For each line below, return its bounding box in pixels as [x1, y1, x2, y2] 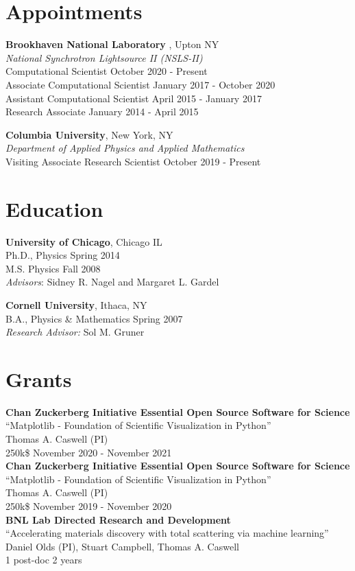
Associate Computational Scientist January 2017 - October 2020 [5, 77, 276, 91]
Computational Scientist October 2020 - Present [5, 64, 208, 78]
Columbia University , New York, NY [5, 127, 173, 141]
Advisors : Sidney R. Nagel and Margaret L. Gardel [5, 275, 219, 289]
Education [5, 194, 103, 222]
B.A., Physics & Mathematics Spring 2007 [5, 311, 183, 325]
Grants [5, 364, 72, 393]
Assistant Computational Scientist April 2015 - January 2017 [5, 91, 262, 105]
